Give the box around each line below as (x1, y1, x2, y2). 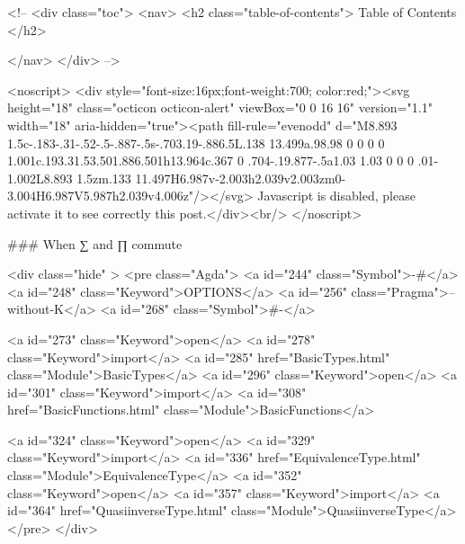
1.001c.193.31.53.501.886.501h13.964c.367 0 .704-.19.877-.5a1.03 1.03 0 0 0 (7, 151, 414, 170)
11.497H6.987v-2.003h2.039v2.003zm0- (135, 168, 346, 187)
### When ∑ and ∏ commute (7, 234, 183, 253)
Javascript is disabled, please (257, 186, 416, 205)
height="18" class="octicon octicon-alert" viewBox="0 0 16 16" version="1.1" (7, 98, 433, 117)
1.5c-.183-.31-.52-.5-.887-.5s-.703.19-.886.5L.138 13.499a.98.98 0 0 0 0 (7, 133, 385, 152)
